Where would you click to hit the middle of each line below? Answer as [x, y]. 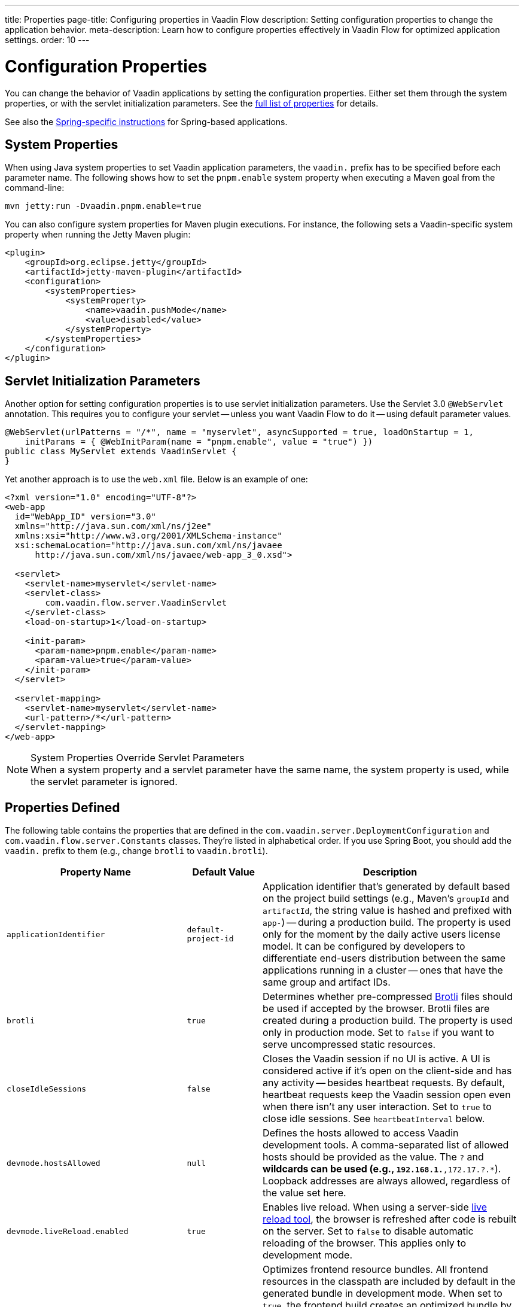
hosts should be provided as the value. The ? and [373, 1157]
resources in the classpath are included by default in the [389, 1282]
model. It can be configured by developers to [364, 946]
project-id [210, 939]
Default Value [224, 872]
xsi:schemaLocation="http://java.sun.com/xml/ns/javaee [148, 545]
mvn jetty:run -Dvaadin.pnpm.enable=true [103, 206]
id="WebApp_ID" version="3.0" [85, 517]
